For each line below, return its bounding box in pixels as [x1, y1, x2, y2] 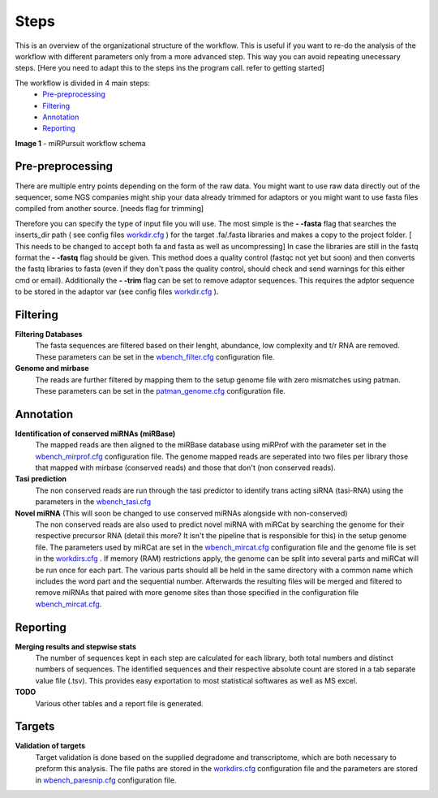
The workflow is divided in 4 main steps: [15, 78, 150, 88]
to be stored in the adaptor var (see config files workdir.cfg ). [15, 287, 219, 296]
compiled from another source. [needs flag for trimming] [15, 204, 204, 214]
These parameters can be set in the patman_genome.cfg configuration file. [35, 386, 286, 395]
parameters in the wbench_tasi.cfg [35, 497, 152, 507]
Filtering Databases [15, 330, 83, 339]
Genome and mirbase [15, 364, 89, 373]
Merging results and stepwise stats [15, 641, 137, 651]
